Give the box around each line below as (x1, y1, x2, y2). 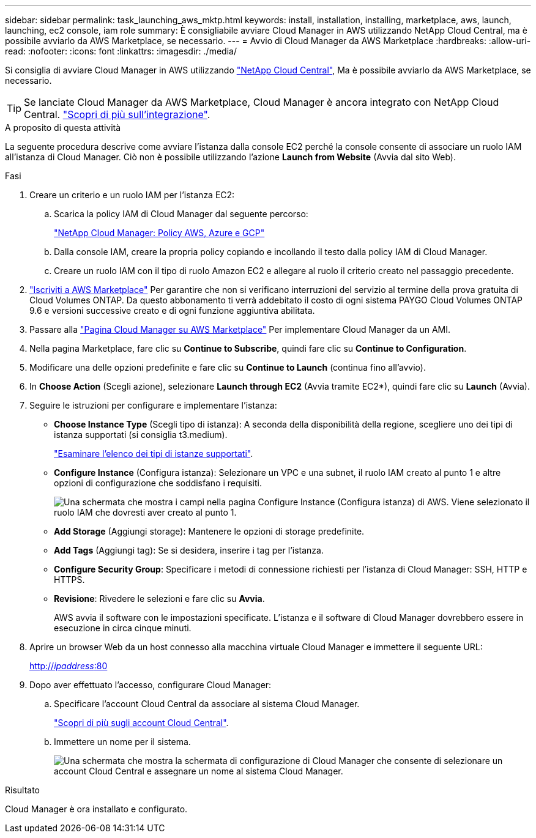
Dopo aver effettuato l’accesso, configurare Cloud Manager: (29, 680, 272, 690)
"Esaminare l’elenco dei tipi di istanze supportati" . (54, 448, 253, 459)
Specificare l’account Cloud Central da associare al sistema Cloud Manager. (54, 699, 360, 709)
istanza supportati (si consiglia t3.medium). (54, 429, 228, 440)
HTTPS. (54, 574, 85, 585)
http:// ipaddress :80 (29, 661, 108, 671)
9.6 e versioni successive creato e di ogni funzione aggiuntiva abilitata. (29, 305, 315, 316)
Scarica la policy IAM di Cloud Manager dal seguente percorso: (54, 209, 308, 219)
